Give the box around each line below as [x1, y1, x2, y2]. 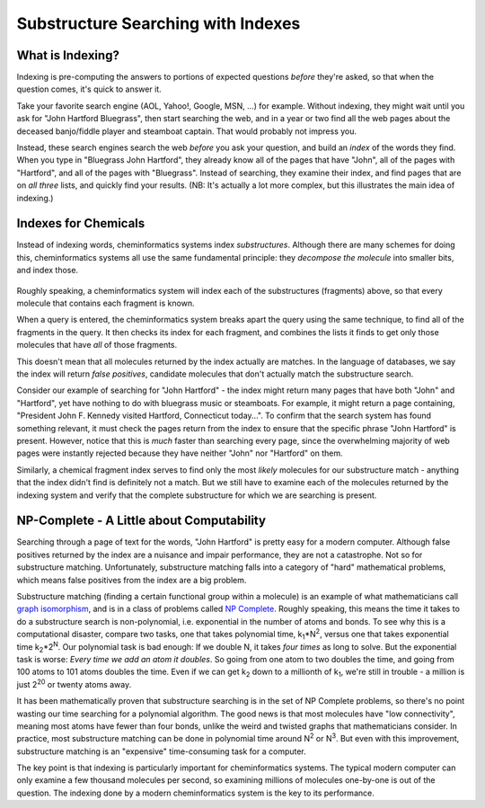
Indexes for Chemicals [16, 216, 145, 231]
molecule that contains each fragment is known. [16, 297, 195, 309]
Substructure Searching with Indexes [16, 13, 301, 33]
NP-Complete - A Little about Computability [16, 513, 267, 528]
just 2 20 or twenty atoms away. [16, 678, 132, 689]
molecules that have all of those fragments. [16, 340, 178, 351]
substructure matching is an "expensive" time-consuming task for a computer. [16, 746, 307, 757]
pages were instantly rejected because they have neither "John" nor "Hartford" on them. [16, 448, 343, 458]
